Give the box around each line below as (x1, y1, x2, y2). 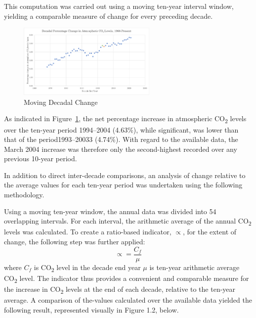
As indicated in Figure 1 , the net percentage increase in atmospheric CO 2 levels (4, 113, 247, 125)
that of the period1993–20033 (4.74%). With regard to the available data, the (4, 134, 238, 144)
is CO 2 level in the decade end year (34, 262, 141, 273)
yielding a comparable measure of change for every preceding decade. (4, 10, 213, 21)
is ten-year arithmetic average (149, 262, 240, 272)
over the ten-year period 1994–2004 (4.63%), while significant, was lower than (4, 124, 239, 135)
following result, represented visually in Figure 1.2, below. (4, 304, 179, 315)
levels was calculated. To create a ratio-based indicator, (4, 227, 171, 237)
